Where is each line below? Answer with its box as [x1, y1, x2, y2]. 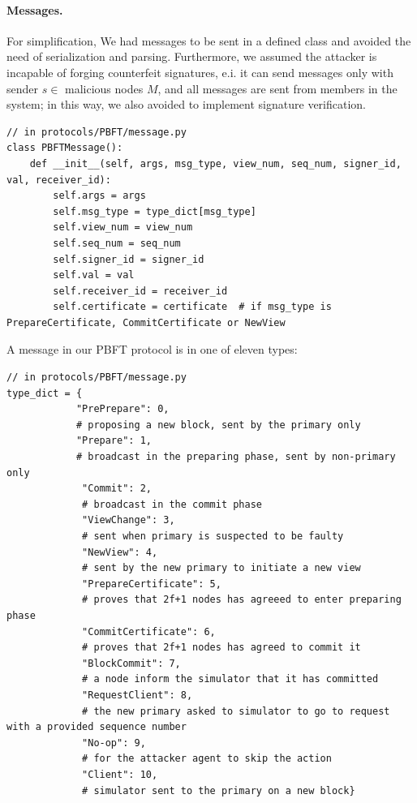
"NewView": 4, [82, 546, 158, 558]
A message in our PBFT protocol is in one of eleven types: [6, 341, 298, 358]
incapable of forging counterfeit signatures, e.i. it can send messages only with [6, 63, 393, 80]
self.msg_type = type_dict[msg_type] [53, 205, 256, 217]
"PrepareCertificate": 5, [82, 578, 221, 590]
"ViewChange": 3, [82, 514, 175, 526]
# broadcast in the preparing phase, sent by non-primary [75, 451, 396, 463]
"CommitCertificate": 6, [82, 625, 216, 638]
